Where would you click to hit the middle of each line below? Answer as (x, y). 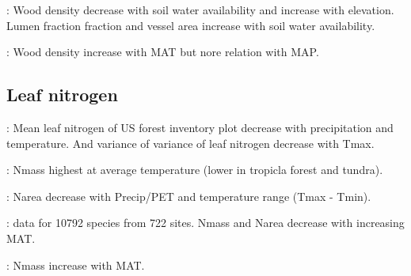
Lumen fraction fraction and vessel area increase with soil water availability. (191, 25)
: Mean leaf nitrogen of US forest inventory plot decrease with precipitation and (200, 127)
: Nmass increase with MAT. (76, 265)
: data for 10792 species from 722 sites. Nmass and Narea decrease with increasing (205, 223)
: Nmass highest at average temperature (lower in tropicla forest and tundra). (195, 170)
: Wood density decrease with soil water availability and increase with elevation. (200, 9)
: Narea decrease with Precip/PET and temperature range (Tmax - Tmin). (189, 196)
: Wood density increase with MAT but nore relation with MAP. (163, 52)
